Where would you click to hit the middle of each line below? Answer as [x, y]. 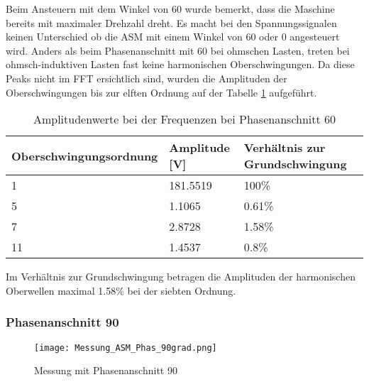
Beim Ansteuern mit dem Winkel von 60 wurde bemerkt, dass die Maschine [170, 9]
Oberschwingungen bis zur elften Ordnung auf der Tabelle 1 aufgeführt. [161, 92]
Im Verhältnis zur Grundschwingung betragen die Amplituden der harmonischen [181, 277]
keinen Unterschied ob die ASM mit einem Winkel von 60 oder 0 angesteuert [173, 37]
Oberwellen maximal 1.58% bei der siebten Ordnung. [121, 290]
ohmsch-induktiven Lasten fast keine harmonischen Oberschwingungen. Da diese [180, 64]
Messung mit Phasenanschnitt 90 [106, 370]
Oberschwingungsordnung [85, 155]
